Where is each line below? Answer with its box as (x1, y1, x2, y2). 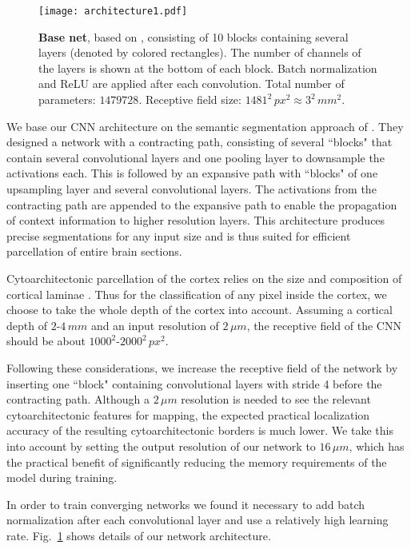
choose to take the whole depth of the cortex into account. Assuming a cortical (6, 301, 393, 318)
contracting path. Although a (6, 391, 150, 408)
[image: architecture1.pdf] (38, 6, 188, 17)
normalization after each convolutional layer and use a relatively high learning (6, 511, 389, 528)
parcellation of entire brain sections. (6, 243, 182, 260)
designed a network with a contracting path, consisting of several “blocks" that (6, 133, 393, 150)
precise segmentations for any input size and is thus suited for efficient (6, 227, 351, 244)
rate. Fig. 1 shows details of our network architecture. (6, 527, 271, 543)
